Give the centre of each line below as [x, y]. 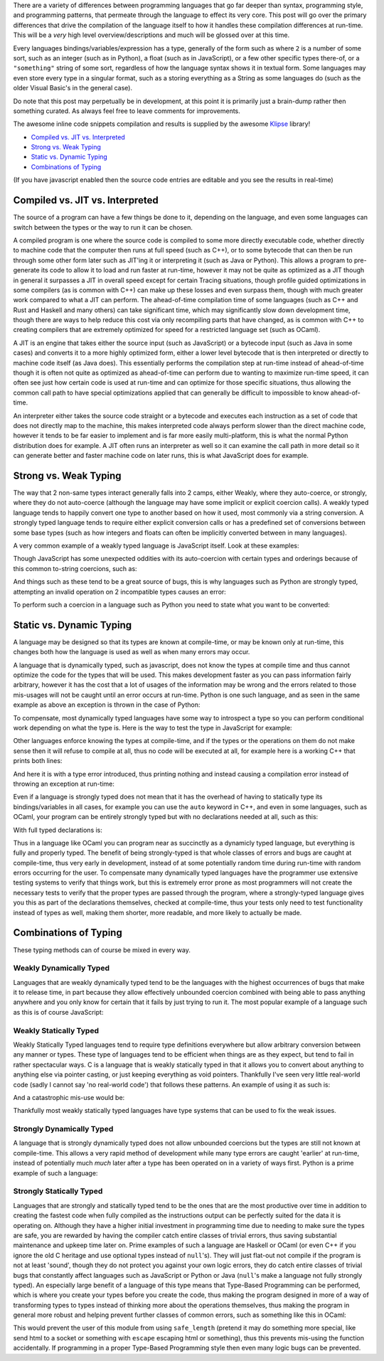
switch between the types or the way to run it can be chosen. [103, 227]
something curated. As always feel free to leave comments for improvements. [127, 111]
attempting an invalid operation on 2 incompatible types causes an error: [120, 592]
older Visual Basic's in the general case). [73, 88]
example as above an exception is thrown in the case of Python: [107, 705]
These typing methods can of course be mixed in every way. [102, 950]
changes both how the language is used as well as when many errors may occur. [132, 652]
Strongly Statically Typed [58, 1191]
